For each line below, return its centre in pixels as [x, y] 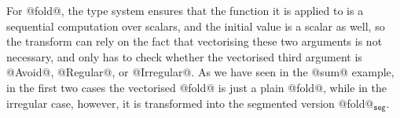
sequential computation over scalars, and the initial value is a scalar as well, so [196, 26]
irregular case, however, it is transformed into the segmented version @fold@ [190, 103]
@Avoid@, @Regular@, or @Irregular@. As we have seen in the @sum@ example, [200, 72]
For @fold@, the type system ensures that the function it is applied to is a [185, 10]
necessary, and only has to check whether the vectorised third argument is [184, 56]
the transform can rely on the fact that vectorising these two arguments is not [194, 41]
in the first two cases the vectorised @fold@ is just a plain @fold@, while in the [196, 87]
